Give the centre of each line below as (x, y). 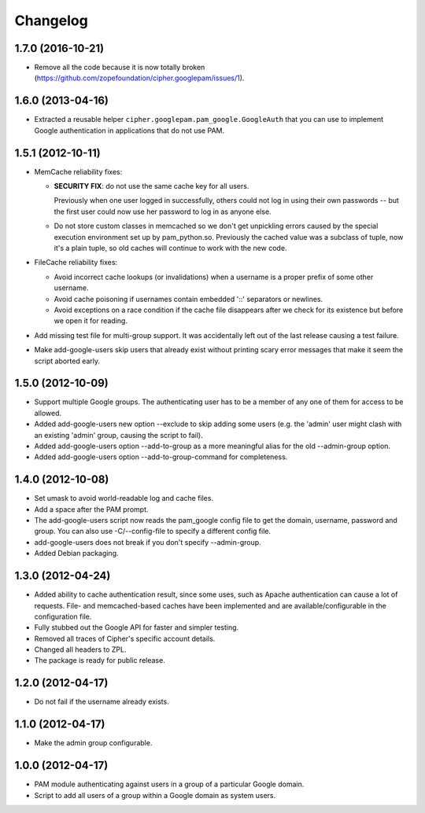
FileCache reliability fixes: (76, 263)
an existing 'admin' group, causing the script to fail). (119, 435)
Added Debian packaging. (76, 554)
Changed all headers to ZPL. (80, 649)
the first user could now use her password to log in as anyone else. (163, 212)
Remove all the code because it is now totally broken (120, 68)
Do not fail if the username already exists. (102, 702)
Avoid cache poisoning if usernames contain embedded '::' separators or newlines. (188, 299)
